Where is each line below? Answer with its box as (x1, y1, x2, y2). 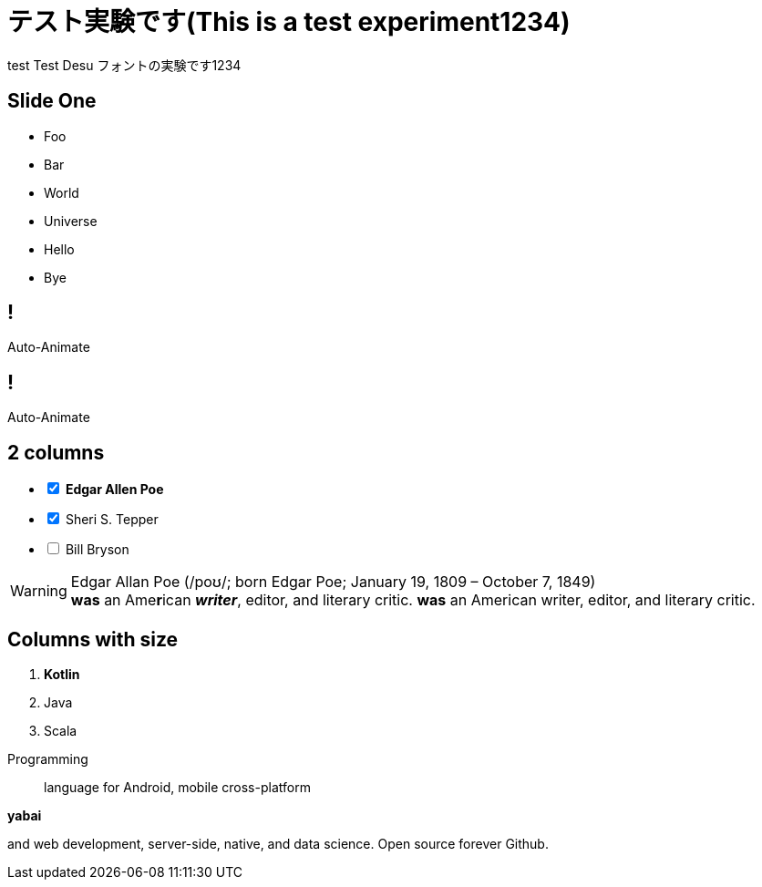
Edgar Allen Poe (65, 481, 164, 498)
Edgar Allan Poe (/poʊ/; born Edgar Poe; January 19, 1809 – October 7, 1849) (70, 572, 596, 592)
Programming (7, 750, 88, 767)
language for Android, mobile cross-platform (44, 779, 311, 795)
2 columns (7, 440, 105, 464)
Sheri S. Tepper (65, 511, 159, 528)
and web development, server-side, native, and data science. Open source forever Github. (7, 835, 549, 851)
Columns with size (7, 627, 179, 651)
